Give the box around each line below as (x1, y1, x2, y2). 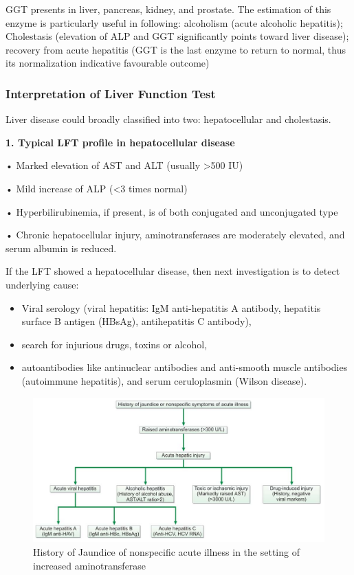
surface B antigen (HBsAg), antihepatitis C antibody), (21, 314, 252, 328)
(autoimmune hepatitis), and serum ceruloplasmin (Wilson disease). (21, 373, 307, 387)
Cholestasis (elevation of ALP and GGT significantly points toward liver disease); (5, 29, 349, 43)
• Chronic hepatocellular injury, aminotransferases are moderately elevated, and (5, 227, 345, 242)
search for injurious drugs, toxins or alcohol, (21, 337, 208, 351)
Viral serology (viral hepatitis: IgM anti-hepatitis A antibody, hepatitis (21, 300, 321, 315)
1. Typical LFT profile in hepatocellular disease (5, 135, 235, 149)
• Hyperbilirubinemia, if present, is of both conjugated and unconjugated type (5, 204, 338, 218)
